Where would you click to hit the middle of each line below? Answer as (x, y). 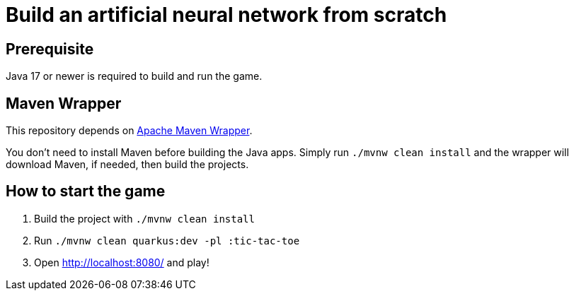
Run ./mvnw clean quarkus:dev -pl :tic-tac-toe (167, 240)
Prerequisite (50, 49)
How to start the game (86, 191)
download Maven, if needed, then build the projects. (127, 165)
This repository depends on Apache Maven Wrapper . (129, 131)
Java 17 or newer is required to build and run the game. (134, 76)
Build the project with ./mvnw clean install (144, 218)
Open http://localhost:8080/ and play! (122, 262)
